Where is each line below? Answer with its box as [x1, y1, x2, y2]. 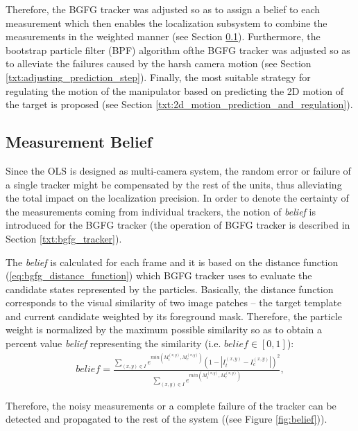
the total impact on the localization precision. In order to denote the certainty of [6, 191, 349, 205]
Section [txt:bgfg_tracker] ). [6, 231, 122, 245]
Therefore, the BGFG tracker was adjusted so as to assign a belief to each [6, 2, 321, 16]
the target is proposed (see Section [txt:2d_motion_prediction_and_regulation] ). [6, 97, 353, 112]
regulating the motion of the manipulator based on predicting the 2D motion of [6, 83, 343, 98]
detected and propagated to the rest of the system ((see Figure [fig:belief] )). [6, 412, 327, 426]
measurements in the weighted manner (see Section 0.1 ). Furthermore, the [6, 29, 321, 44]
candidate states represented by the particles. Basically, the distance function [6, 281, 334, 296]
